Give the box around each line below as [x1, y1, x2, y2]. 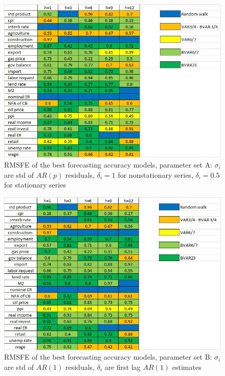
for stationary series [4, 179, 66, 190]
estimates [172, 361, 201, 372]
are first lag [104, 361, 141, 372]
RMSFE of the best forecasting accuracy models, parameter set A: [4, 159, 213, 170]
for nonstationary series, [118, 169, 193, 180]
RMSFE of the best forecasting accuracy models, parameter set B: [4, 351, 212, 362]
